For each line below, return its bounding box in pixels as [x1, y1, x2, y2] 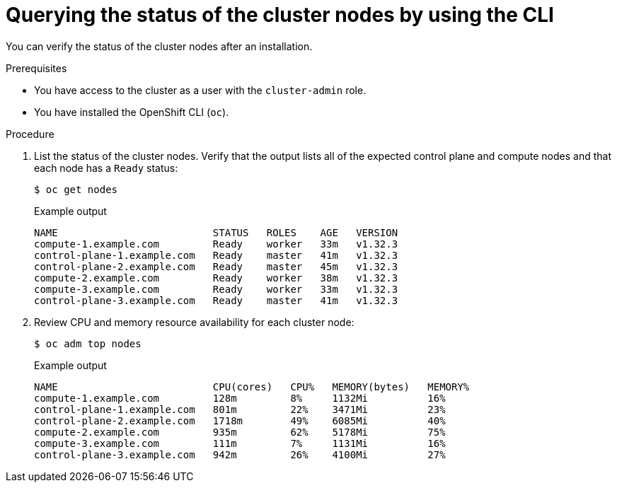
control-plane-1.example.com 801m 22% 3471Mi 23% [34, 403, 446, 415]
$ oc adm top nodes [34, 337, 142, 349]
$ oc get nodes [34, 183, 118, 195]
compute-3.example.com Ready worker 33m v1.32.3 [34, 283, 398, 295]
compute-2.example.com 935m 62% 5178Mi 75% [34, 426, 446, 438]
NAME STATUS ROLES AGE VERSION [34, 226, 398, 238]
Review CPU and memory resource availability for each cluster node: [34, 315, 354, 328]
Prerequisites [6, 62, 67, 74]
